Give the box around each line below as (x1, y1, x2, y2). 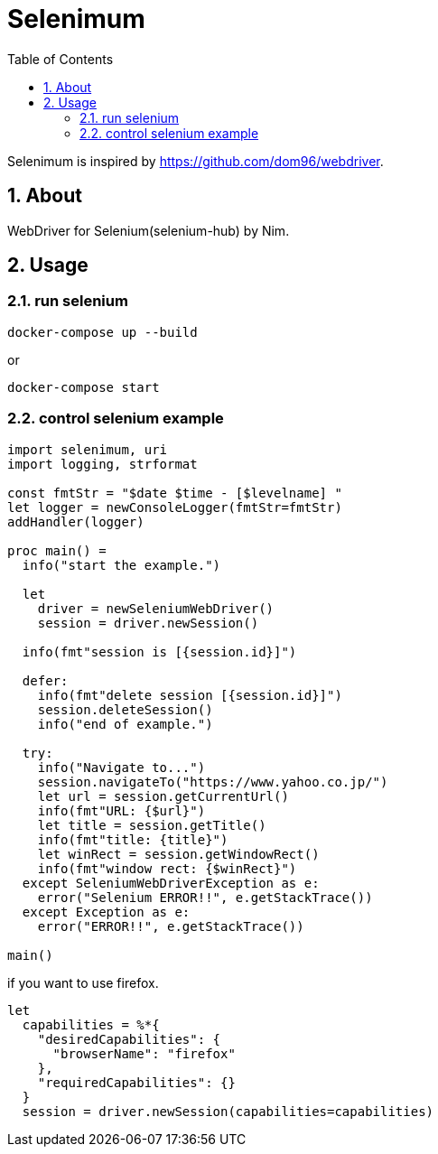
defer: (22, 673, 69, 688)
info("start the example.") (22, 557, 221, 572)
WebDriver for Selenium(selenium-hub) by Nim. (7, 222, 290, 238)
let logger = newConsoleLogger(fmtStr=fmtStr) (7, 499, 342, 515)
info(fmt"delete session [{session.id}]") (37, 687, 342, 703)
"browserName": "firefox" (52, 1046, 236, 1061)
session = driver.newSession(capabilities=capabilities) (22, 1103, 434, 1119)
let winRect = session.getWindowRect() (37, 846, 320, 861)
